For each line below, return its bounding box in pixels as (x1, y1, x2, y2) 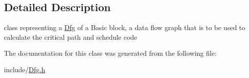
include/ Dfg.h (4, 64, 45, 74)
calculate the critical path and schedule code (4, 31, 137, 42)
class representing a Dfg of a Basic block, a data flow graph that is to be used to (4, 22, 246, 32)
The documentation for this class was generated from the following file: (4, 48, 217, 58)
